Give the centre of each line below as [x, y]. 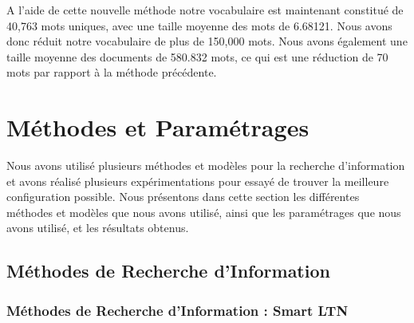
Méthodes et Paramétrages [158, 127]
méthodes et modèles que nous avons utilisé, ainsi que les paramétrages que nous [204, 212]
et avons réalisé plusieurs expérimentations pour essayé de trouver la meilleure [198, 181]
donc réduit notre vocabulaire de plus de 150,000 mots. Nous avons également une [207, 41]
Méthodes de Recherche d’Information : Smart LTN [177, 310]
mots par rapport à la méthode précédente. [112, 72]
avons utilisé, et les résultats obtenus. [98, 228]
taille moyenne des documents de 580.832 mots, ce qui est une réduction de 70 [197, 56]
